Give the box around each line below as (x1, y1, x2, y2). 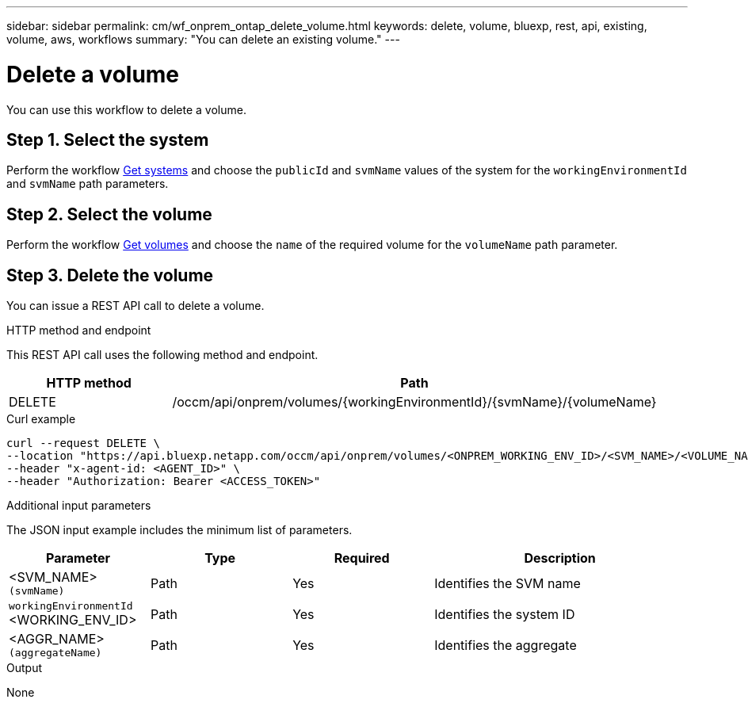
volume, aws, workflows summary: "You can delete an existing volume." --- (6, 32, 400, 46)
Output (6, 661, 42, 675)
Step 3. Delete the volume (6, 265, 214, 285)
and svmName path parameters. (6, 177, 169, 191)
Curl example (6, 412, 76, 426)
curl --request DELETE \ (6, 437, 160, 450)
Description (524, 550, 596, 567)
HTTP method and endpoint (6, 323, 151, 338)
